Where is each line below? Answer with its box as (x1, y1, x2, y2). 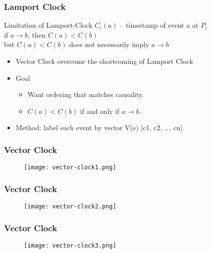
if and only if (80, 105, 120, 116)
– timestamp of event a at (120, 20, 199, 30)
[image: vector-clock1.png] (24, 164, 117, 171)
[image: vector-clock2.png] (24, 203, 117, 210)
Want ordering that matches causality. (27, 89, 144, 100)
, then (28, 29, 46, 40)
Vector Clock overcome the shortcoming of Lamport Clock (15, 56, 193, 66)
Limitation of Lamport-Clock (4, 20, 93, 30)
